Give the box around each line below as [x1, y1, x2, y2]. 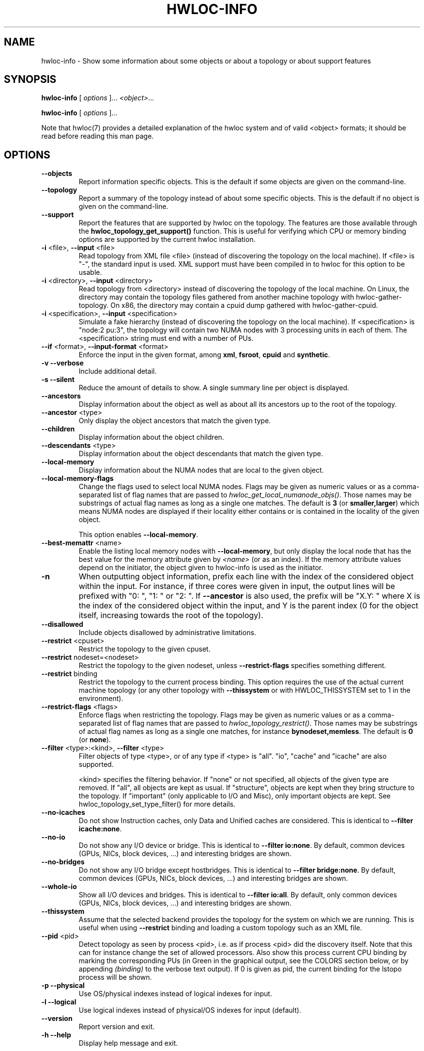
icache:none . [78, 825, 122, 833]
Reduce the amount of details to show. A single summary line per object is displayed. [78, 383, 349, 392]
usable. [78, 268, 102, 277]
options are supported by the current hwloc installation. [78, 235, 256, 244]
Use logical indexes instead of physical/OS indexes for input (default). [78, 1006, 302, 1015]
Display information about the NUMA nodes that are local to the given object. [78, 466, 324, 475]
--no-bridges [41, 858, 85, 866]
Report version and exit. [78, 1022, 155, 1031]
